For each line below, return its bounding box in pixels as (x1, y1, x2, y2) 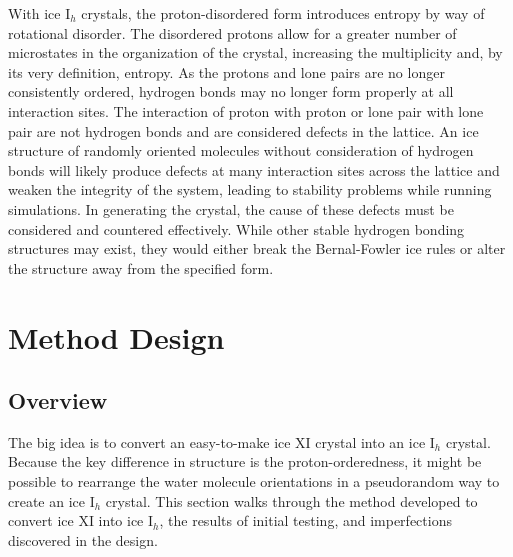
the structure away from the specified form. (8, 257, 274, 278)
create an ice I (8, 490, 95, 511)
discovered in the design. (8, 529, 158, 550)
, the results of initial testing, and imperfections (159, 510, 452, 531)
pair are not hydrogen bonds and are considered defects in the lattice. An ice (8, 120, 479, 141)
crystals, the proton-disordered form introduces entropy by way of (81, 3, 485, 23)
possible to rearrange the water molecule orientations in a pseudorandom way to (8, 471, 500, 492)
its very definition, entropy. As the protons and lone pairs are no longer (8, 61, 445, 82)
